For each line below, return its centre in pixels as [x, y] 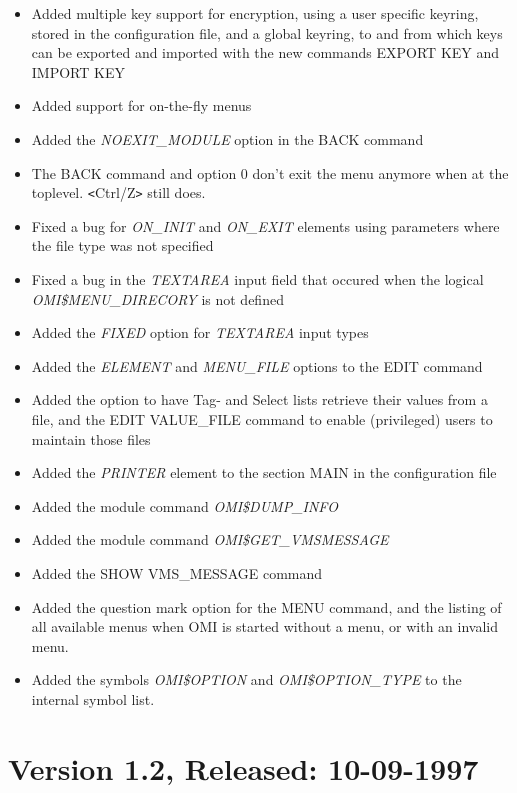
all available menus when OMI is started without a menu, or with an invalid [264, 626]
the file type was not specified [122, 245]
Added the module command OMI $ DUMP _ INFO [184, 505]
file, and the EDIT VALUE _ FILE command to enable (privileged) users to [262, 418]
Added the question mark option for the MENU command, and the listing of [266, 606]
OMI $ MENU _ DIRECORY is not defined [157, 298]
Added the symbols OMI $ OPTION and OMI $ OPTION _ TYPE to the [246, 679]
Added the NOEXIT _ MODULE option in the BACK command [227, 138]
